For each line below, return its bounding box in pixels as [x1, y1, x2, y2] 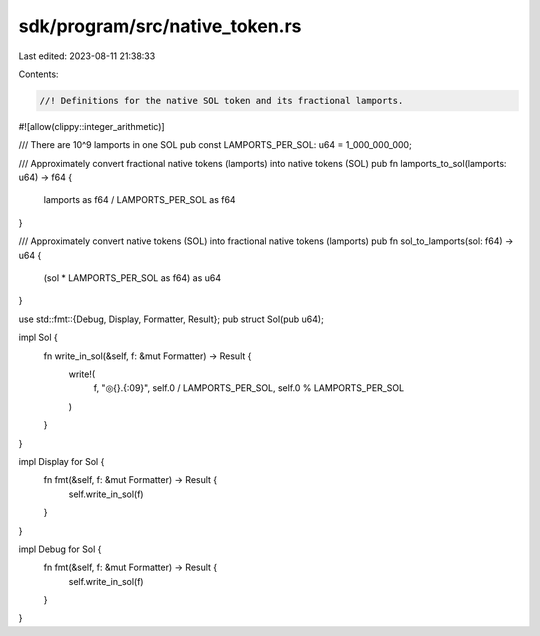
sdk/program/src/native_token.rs [18, 15, 302, 37]
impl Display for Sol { [18, 455, 105, 467]
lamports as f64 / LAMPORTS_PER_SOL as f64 [43, 194, 236, 206]
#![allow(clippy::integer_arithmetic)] [18, 120, 165, 132]
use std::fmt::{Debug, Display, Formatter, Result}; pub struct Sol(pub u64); [18, 313, 324, 325]
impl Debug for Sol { [18, 543, 102, 555]
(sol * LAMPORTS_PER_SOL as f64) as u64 [43, 272, 222, 284]
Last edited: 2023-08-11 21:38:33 [18, 50, 156, 62]
